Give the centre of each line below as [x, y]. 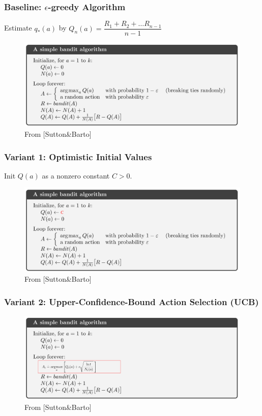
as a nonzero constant [76, 175]
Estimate [18, 28]
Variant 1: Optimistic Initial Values [78, 156]
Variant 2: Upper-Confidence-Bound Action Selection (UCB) [132, 301]
